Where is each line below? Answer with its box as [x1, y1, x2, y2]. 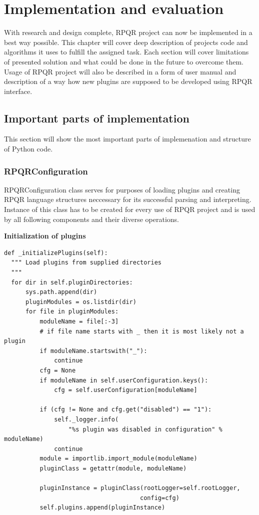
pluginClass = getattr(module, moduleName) [39, 464, 187, 472]
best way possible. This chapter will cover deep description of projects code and [4, 36, 248, 47]
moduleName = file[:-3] [39, 318, 119, 325]
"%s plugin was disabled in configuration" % [68, 425, 222, 433]
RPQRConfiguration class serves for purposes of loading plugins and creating [4, 184, 240, 194]
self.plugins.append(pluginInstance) [39, 504, 165, 511]
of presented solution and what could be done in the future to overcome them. [4, 56, 243, 66]
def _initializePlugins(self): [4, 249, 108, 256]
